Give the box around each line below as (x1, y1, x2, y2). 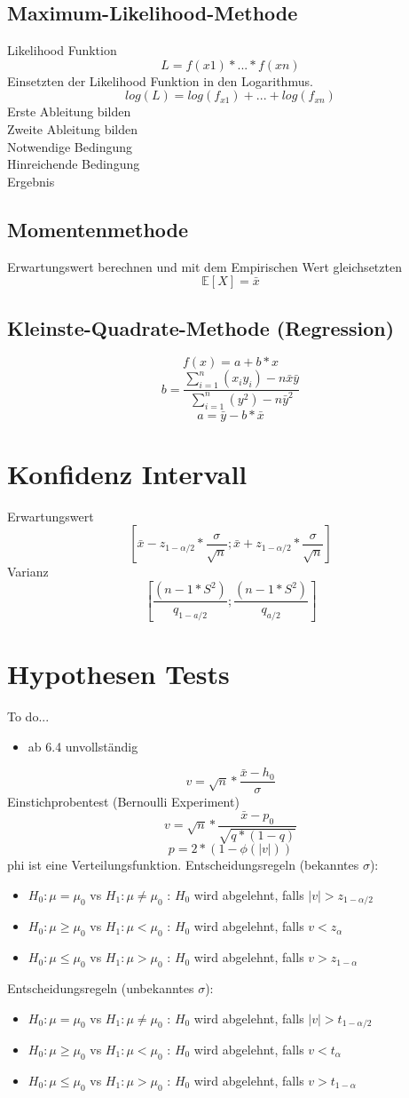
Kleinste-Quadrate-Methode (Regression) (7, 314, 395, 341)
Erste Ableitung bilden (7, 102, 131, 121)
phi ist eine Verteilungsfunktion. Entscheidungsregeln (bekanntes (7, 855, 359, 874)
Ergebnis (7, 171, 55, 190)
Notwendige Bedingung (7, 137, 132, 155)
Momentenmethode (7, 215, 189, 243)
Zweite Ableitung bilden (7, 119, 138, 138)
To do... (7, 707, 50, 726)
